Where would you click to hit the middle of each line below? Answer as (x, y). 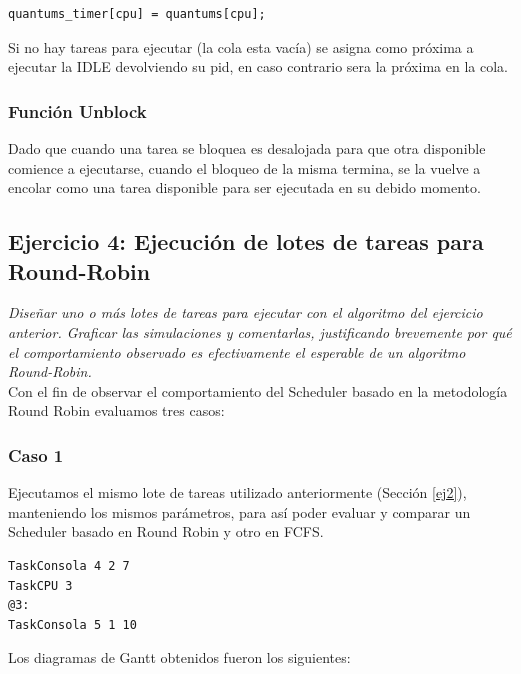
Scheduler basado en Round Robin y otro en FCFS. (166, 531)
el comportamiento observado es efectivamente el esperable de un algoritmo (237, 351)
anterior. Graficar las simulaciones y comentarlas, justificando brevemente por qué (260, 331)
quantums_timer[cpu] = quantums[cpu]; (137, 14)
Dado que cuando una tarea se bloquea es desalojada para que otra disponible (247, 148)
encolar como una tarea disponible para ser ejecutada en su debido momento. (244, 187)
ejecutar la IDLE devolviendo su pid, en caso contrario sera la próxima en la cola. (258, 66)
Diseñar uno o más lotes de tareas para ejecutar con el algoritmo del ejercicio (245, 312)
